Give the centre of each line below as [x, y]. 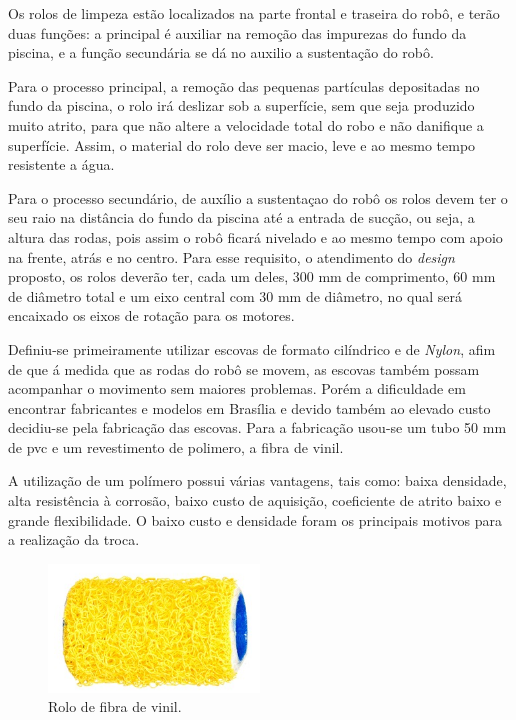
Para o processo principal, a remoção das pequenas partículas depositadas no [244, 85]
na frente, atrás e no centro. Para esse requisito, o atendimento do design [231, 256]
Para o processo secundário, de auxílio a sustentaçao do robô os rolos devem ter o [258, 197]
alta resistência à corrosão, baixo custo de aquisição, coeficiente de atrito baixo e [255, 500]
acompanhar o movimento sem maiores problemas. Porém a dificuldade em [237, 388]
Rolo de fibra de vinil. [115, 706]
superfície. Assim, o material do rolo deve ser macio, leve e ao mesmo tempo [242, 144]
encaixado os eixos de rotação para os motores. [151, 315]
